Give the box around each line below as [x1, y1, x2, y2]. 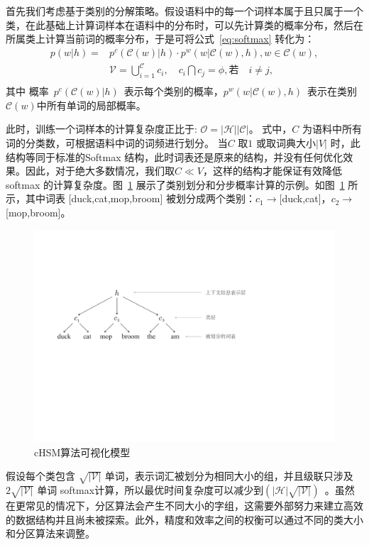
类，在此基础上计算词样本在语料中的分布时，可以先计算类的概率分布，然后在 [6, 17, 363, 32]
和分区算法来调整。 [6, 526, 95, 541]
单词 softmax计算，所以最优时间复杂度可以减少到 [37, 483, 264, 497]
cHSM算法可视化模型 [34, 444, 131, 459]
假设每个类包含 [6, 468, 75, 483]
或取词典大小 [256, 135, 316, 150]
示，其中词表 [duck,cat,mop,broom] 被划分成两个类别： [6, 191, 256, 206]
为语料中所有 [302, 121, 363, 136]
